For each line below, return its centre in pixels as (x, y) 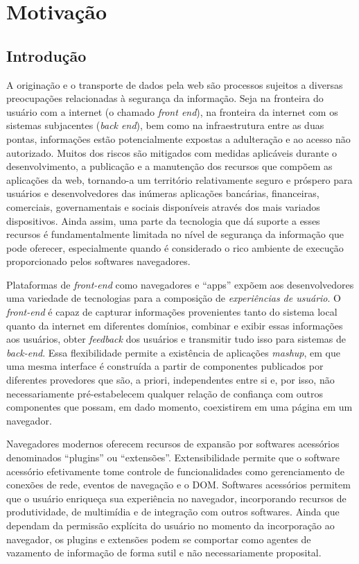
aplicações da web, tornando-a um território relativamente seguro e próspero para (179, 179)
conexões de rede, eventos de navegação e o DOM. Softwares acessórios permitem (178, 485)
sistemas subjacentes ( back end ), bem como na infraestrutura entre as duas (165, 125)
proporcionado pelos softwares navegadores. (98, 261)
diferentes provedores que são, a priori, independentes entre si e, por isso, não (170, 380)
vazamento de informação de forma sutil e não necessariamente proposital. (164, 553)
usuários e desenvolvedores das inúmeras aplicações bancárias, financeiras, (163, 193)
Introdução (46, 55)
